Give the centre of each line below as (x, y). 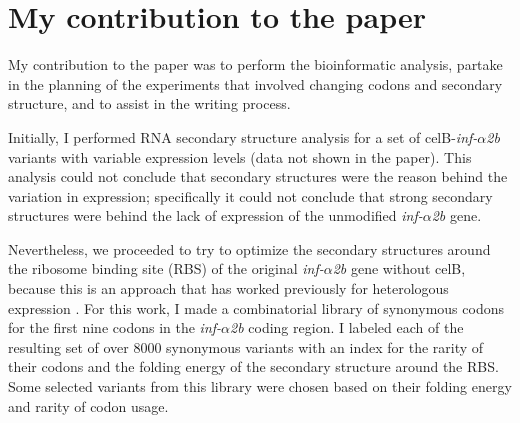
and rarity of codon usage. (88, 405)
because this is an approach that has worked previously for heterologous (228, 288)
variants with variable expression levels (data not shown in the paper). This (240, 156)
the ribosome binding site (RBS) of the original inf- (166, 268)
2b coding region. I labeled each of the (347, 327)
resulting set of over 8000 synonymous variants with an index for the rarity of (246, 346)
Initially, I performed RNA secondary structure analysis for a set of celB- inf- (243, 136)
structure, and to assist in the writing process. (149, 103)
